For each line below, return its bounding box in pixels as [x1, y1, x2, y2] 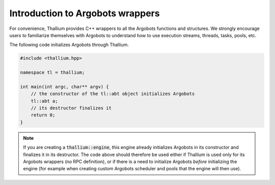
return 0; [31, 112, 56, 118]
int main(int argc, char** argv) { [20, 84, 109, 89]
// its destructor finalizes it [31, 105, 112, 111]
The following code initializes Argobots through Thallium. [9, 42, 129, 48]
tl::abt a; [31, 98, 58, 104]
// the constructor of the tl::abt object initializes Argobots [31, 91, 195, 97]
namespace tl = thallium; [20, 70, 85, 76]
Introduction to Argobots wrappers [9, 8, 160, 19]
